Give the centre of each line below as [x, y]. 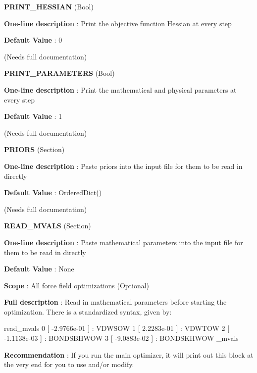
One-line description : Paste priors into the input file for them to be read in [123, 166]
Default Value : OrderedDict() [53, 192]
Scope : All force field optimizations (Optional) [77, 285]
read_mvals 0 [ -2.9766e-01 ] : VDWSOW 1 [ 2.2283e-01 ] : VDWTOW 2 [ [117, 328]
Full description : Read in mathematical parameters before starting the [115, 302]
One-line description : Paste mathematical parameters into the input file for [124, 242]
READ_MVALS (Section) [48, 226]
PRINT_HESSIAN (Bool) [49, 6]
